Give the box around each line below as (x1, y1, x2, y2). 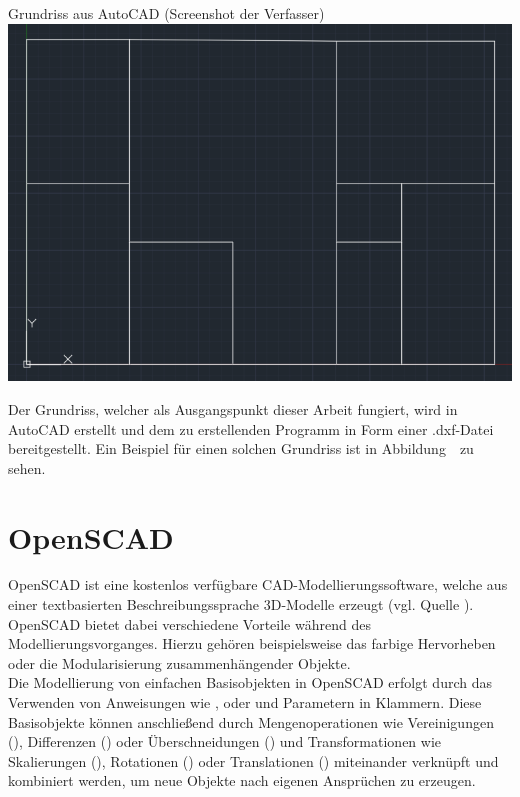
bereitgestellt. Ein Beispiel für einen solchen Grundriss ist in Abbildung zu (8, 438, 474, 459)
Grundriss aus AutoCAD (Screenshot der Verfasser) (8, 3, 325, 23)
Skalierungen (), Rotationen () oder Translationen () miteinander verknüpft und (8, 750, 499, 771)
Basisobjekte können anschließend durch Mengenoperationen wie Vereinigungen (8, 711, 494, 732)
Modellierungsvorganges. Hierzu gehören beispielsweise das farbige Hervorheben (8, 633, 496, 654)
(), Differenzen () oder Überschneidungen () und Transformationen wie (8, 731, 442, 752)
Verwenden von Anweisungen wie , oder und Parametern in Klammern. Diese (8, 692, 482, 712)
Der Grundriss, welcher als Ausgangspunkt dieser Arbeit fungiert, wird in (8, 398, 458, 419)
